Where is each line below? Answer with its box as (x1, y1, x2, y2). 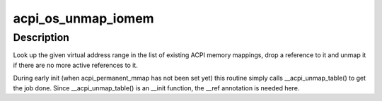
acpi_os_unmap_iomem (13, 11, 155, 26)
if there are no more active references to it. (13, 61, 138, 69)
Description (13, 31, 70, 44)
